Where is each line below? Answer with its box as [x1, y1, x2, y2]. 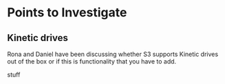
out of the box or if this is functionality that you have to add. [7, 57, 177, 66]
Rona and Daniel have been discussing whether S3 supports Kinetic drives [7, 50, 219, 58]
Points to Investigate [7, 5, 127, 20]
